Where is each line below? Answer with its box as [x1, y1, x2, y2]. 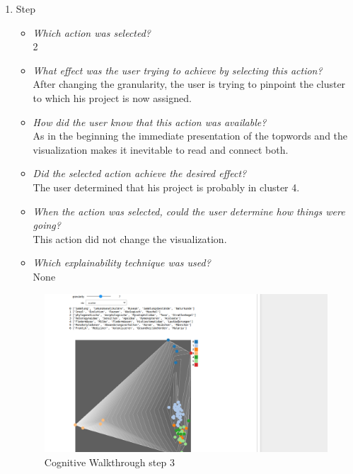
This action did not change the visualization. [33, 231, 227, 246]
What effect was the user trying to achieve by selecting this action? [33, 62, 323, 77]
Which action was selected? [33, 25, 151, 40]
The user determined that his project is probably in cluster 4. [33, 179, 300, 194]
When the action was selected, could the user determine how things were [33, 203, 345, 218]
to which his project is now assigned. [33, 90, 192, 105]
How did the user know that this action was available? [33, 114, 267, 129]
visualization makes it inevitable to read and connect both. [33, 142, 289, 157]
